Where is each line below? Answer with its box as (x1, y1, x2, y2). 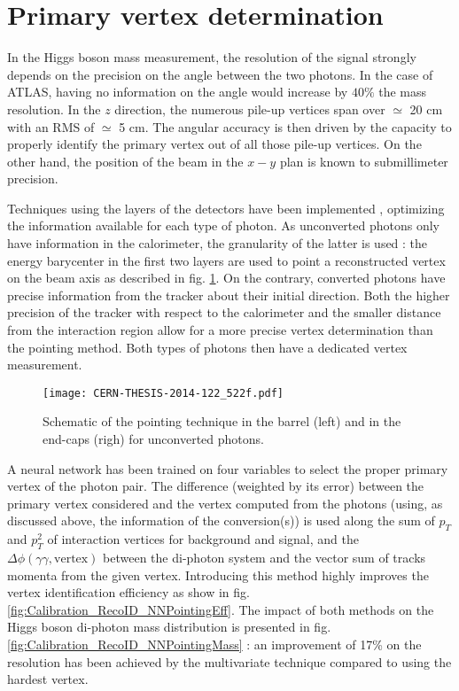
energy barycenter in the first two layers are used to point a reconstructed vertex (7, 251, 446, 269)
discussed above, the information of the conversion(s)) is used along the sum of (7, 511, 435, 530)
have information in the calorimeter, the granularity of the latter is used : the (7, 234, 428, 252)
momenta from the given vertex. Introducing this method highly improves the (7, 565, 429, 584)
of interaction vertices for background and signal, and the (47, 530, 359, 548)
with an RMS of (7, 117, 95, 136)
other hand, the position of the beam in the (7, 151, 244, 170)
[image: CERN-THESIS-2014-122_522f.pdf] (43, 386, 284, 400)
